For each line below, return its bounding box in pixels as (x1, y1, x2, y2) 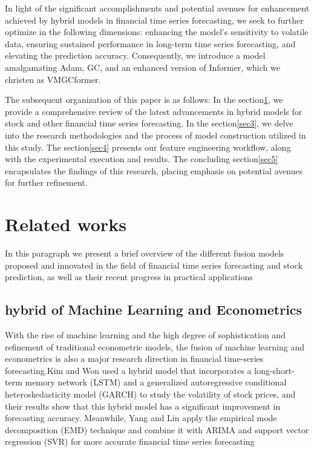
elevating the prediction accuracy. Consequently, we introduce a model (5, 49, 266, 62)
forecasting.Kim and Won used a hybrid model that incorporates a (5, 364, 252, 376)
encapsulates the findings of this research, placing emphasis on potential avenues (5, 164, 303, 177)
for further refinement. (5, 176, 88, 189)
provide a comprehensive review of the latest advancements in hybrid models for (5, 105, 303, 117)
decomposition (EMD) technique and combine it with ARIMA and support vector (5, 423, 309, 436)
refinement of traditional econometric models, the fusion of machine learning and (5, 340, 304, 353)
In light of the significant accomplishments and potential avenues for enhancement (5, 2, 310, 14)
